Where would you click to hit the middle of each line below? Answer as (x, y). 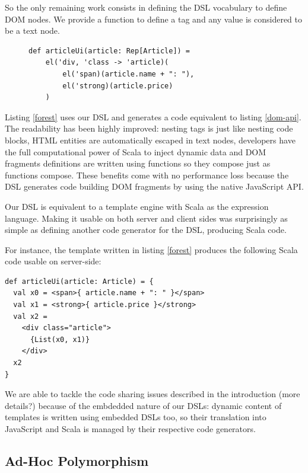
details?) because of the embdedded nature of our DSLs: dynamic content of (143, 405)
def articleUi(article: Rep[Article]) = (109, 51)
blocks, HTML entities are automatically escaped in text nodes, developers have (150, 140)
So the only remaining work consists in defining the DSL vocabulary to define (146, 7)
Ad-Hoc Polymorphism (77, 460)
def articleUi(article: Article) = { (79, 281)
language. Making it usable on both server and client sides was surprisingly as (146, 218)
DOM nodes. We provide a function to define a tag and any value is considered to (154, 19)
